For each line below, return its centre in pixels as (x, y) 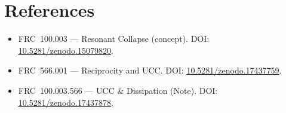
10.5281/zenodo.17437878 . (66, 102)
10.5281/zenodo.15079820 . (66, 50)
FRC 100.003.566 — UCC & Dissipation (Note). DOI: (118, 90)
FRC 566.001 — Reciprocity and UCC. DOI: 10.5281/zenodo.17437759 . (150, 70)
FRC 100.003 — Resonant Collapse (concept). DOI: (114, 39)
